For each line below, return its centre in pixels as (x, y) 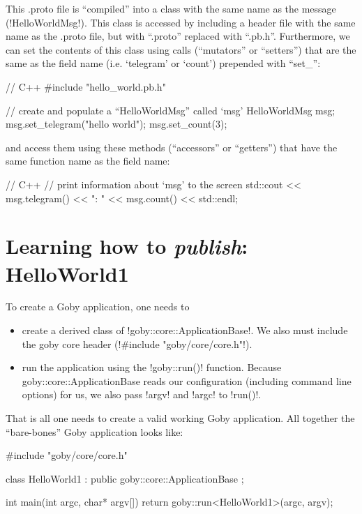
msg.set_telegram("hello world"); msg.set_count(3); (116, 124)
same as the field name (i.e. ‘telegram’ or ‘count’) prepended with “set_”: (163, 63)
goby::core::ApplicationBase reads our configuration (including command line (187, 380)
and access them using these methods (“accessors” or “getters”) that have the (172, 147)
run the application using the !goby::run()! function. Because (152, 367)
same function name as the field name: (88, 161)
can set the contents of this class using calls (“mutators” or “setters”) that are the (181, 49)
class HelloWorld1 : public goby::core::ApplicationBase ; (125, 478)
